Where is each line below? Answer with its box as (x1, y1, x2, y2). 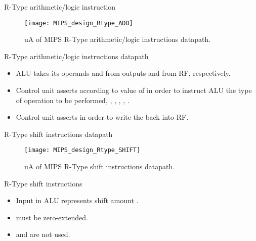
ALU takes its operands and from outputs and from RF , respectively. (16, 68, 231, 78)
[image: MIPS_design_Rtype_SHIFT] (24, 147, 141, 154)
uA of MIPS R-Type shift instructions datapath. (24, 161, 175, 172)
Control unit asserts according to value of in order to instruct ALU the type (16, 85, 252, 95)
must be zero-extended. (16, 212, 88, 222)
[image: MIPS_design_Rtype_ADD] (24, 19, 133, 27)
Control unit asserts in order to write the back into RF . (16, 112, 189, 122)
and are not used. (16, 229, 70, 239)
